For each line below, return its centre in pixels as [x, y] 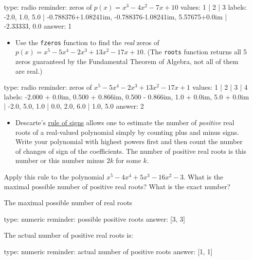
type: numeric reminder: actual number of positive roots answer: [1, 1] [108, 251]
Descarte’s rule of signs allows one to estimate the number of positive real [125, 122]
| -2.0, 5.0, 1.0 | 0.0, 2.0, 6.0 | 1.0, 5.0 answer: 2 [74, 106]
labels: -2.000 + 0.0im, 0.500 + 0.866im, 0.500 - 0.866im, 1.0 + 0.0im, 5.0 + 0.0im [126, 96]
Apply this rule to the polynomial [54, 177]
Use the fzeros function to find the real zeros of [87, 42]
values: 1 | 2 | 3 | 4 [220, 87]
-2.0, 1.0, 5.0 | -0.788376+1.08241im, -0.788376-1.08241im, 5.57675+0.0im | [116, 16]
